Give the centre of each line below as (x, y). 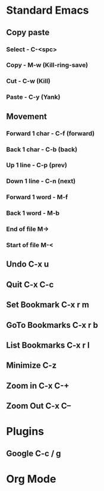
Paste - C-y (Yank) (33, 97)
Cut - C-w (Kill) (28, 81)
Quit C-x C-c (30, 284)
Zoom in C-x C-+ (38, 385)
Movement (27, 116)
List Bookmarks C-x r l (48, 345)
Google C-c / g (34, 453)
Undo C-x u (28, 265)
